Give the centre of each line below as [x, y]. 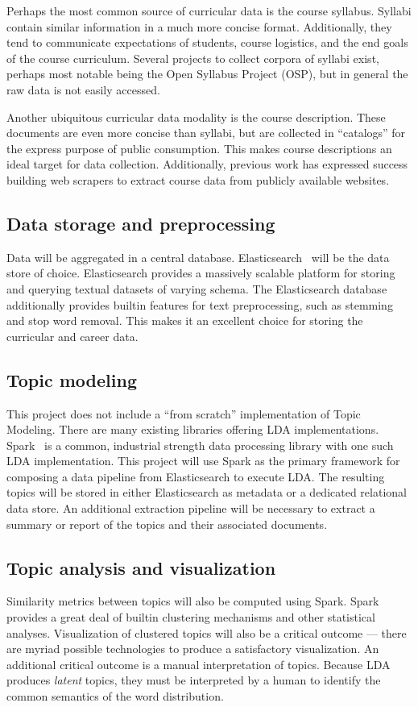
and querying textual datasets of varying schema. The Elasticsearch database [197, 288]
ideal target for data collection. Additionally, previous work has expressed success [207, 164]
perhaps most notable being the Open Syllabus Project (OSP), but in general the [207, 74]
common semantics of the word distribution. [115, 696]
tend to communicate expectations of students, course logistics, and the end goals [207, 42]
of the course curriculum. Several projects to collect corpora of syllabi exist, [193, 58]
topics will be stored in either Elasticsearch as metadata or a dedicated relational [207, 492]
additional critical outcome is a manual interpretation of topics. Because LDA [199, 664]
